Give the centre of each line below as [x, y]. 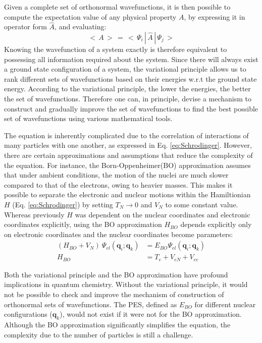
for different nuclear [225, 304]
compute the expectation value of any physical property [90, 16]
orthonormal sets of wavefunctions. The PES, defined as [91, 304]
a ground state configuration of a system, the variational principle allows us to [125, 69]
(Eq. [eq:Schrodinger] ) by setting [63, 204]
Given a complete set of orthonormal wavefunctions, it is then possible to [117, 7]
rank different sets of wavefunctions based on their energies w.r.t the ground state [130, 78]
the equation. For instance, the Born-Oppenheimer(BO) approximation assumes [127, 165]
